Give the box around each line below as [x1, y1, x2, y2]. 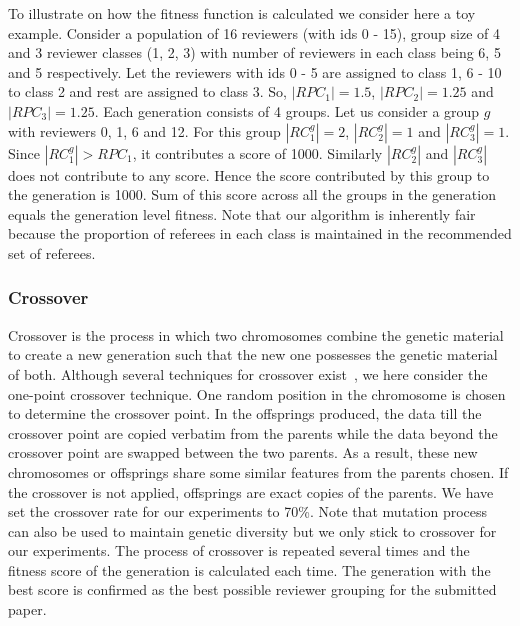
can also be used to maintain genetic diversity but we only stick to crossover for [8, 520, 497, 541]
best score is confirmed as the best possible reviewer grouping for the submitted [8, 579, 497, 600]
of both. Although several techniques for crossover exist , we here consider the [8, 363, 488, 384]
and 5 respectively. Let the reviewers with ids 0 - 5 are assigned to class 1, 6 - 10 [8, 61, 502, 82]
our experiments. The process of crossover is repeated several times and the [8, 540, 470, 561]
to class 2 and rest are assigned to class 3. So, [8, 81, 288, 102]
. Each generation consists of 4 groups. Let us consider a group [94, 100, 480, 121]
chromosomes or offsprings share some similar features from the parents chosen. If [8, 461, 509, 482]
